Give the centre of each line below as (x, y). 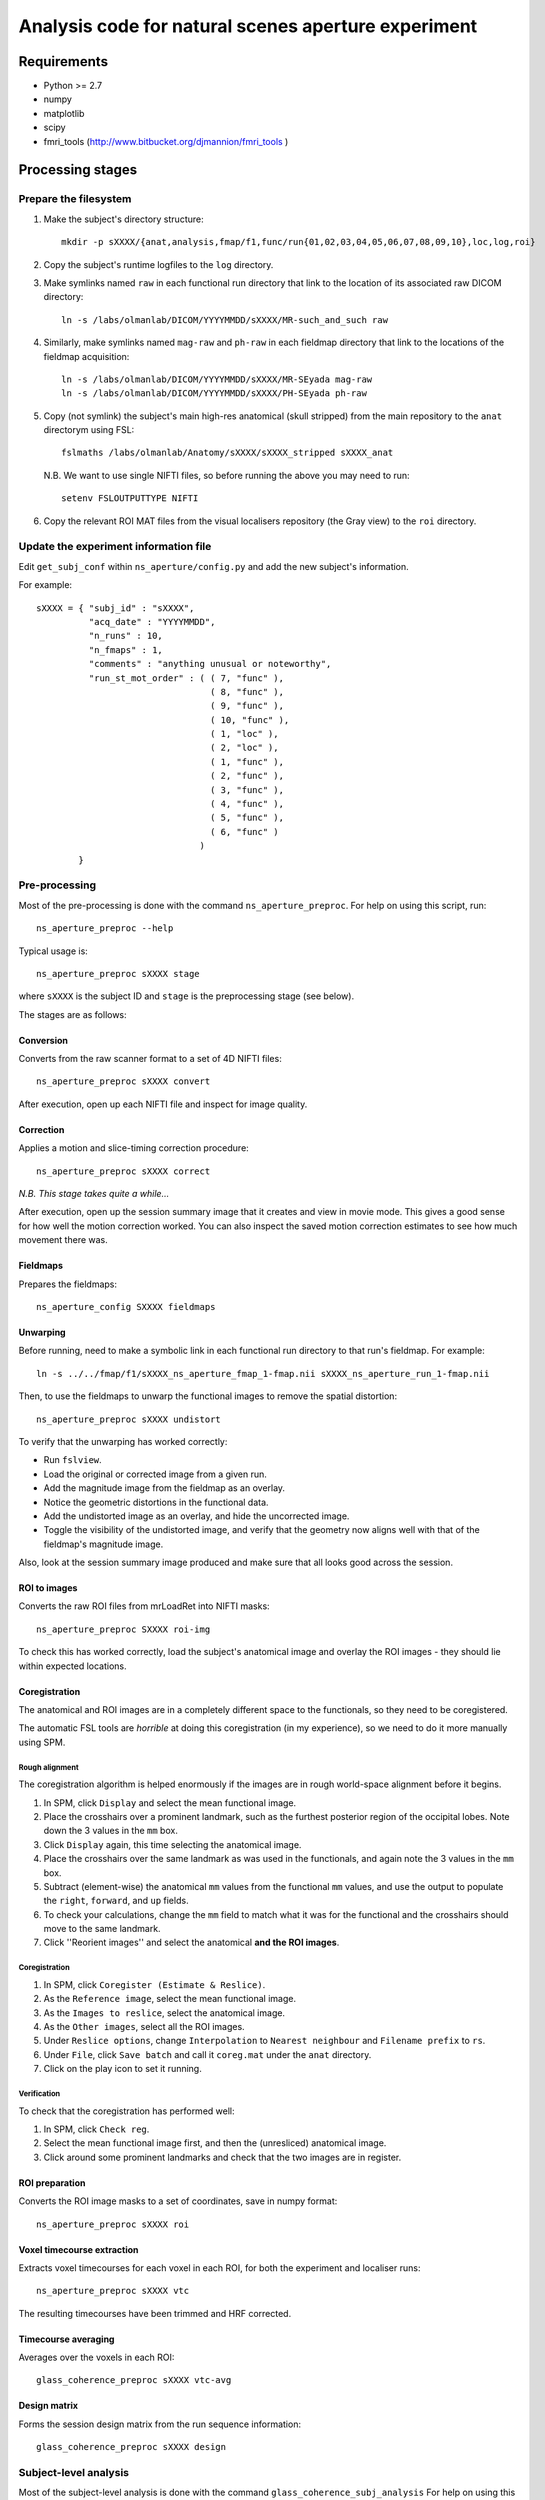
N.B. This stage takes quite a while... (94, 1194)
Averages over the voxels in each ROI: (96, 2357)
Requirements (63, 61)
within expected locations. (72, 1666)
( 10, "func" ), (250, 719)
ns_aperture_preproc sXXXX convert (123, 1081)
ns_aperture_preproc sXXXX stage (118, 973)
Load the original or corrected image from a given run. (155, 1474)
